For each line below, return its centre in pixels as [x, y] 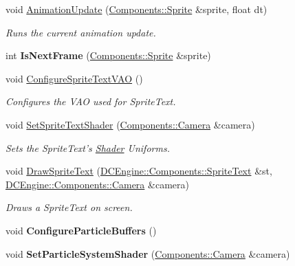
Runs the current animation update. [81, 32]
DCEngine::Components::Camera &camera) [97, 184]
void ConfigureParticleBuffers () [81, 230]
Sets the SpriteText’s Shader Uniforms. [88, 147]
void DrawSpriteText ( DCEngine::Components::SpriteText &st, [139, 171]
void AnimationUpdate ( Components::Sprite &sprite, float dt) [136, 9]
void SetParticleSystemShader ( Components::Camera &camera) [148, 253]
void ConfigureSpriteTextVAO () [74, 78]
